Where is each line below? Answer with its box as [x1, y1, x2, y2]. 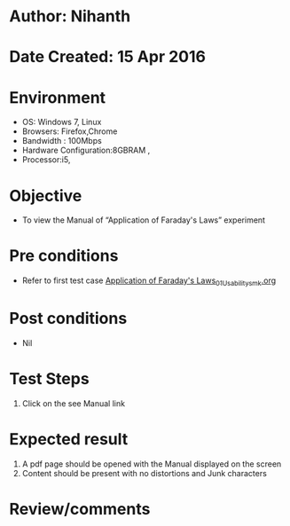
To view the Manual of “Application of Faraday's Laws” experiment [21, 215, 266, 225]
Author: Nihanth [9, 6, 131, 27]
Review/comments [9, 499, 151, 519]
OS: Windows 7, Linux [21, 117, 102, 128]
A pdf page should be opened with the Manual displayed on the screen [21, 459, 282, 469]
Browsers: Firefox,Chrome [21, 126, 118, 137]
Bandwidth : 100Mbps [21, 136, 102, 146]
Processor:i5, [21, 154, 71, 165]
